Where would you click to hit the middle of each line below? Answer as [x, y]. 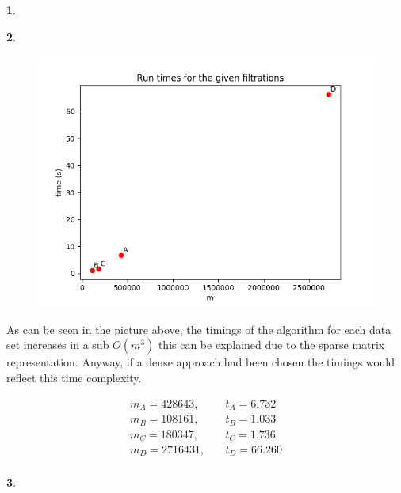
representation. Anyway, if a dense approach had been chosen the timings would [201, 362]
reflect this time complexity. [74, 377]
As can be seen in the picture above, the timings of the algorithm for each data [199, 329]
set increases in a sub [58, 345]
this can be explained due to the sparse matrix [271, 345]
